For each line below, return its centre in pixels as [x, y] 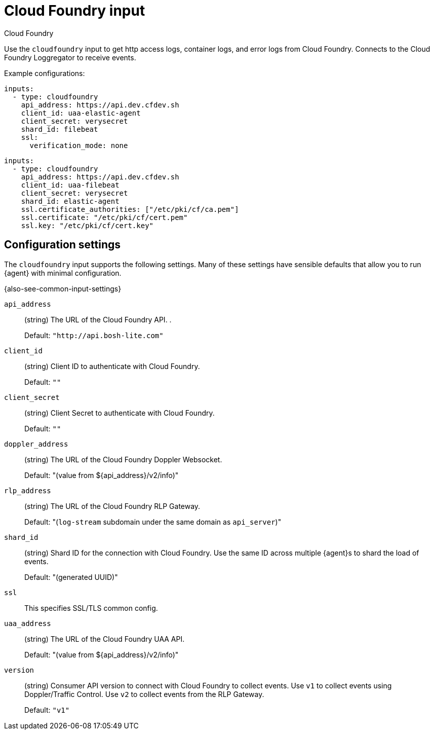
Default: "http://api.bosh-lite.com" [94, 335]
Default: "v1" [47, 710]
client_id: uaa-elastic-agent [81, 113]
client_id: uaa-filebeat [70, 185]
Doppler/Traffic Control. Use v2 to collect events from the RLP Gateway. [144, 694]
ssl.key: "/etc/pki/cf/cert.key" [87, 225]
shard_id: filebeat [60, 129]
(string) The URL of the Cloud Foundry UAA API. [105, 639]
